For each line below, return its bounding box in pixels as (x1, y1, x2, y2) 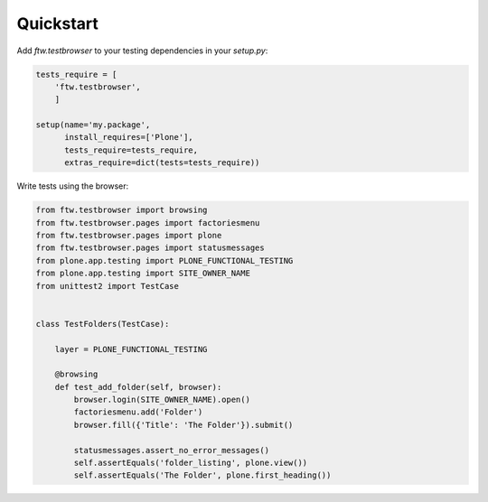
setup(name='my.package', (35, 120, 151, 130)
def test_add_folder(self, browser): (54, 382, 222, 392)
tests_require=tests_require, (64, 144, 199, 155)
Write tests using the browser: (16, 181, 129, 191)
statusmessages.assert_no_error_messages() (73, 445, 270, 455)
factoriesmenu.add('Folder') (73, 407, 203, 417)
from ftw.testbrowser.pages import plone (35, 230, 222, 241)
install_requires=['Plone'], (64, 132, 193, 143)
